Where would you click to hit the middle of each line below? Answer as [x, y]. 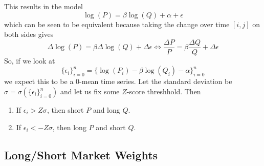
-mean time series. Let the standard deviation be [156, 81]
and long [106, 110]
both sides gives [29, 34]
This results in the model [43, 6]
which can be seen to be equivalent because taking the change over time [117, 24]
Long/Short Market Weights [81, 154]
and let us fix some [90, 91]
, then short [65, 110]
